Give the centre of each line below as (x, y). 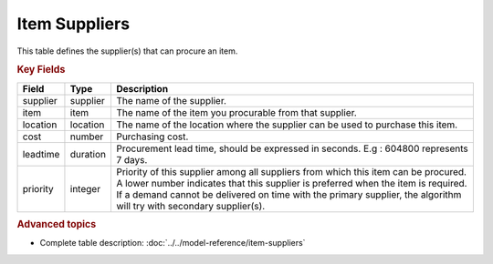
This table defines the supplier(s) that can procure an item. (127, 51)
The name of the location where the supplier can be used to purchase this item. (287, 125)
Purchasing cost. (152, 137)
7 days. (131, 159)
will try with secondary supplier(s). (190, 206)
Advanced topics (57, 224)
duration (88, 154)
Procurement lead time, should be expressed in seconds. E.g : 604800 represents (292, 148)
